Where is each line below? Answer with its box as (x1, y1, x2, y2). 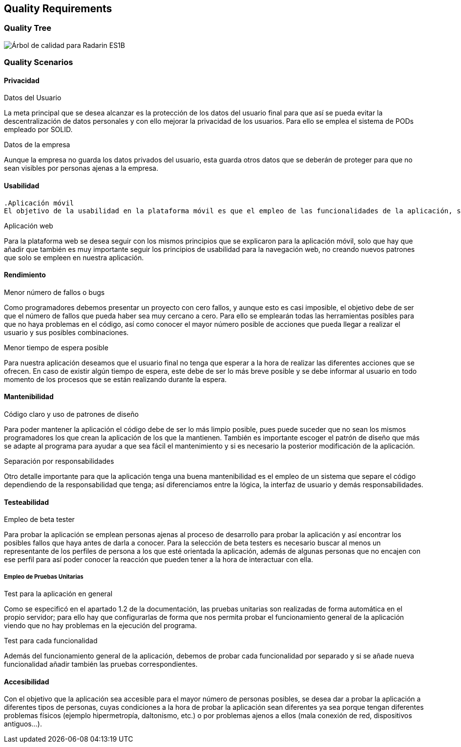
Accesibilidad (4, 677, 49, 686)
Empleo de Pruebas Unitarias (4, 573, 84, 580)
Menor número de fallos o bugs (4, 288, 105, 296)
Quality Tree (4, 23, 52, 33)
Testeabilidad (4, 498, 49, 506)
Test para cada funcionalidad (4, 636, 98, 645)
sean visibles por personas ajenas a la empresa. (4, 164, 159, 173)
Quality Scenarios (4, 57, 73, 68)
